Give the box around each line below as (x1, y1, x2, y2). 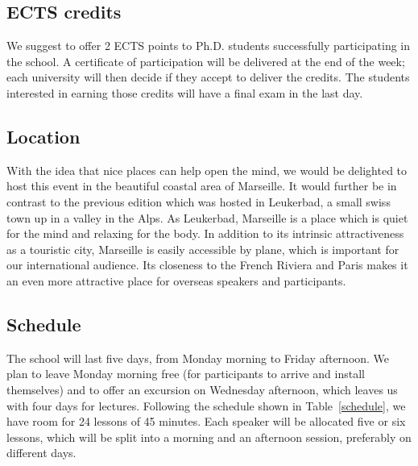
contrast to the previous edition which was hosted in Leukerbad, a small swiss (6, 193, 391, 210)
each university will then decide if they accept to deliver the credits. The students (6, 69, 410, 85)
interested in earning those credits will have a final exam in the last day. (6, 84, 363, 101)
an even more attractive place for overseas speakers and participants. (6, 272, 346, 289)
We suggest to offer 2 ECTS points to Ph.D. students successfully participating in (6, 37, 411, 54)
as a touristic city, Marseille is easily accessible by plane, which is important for (6, 240, 399, 257)
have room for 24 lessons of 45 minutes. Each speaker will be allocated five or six (6, 413, 406, 430)
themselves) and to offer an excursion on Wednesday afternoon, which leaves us (6, 381, 398, 397)
